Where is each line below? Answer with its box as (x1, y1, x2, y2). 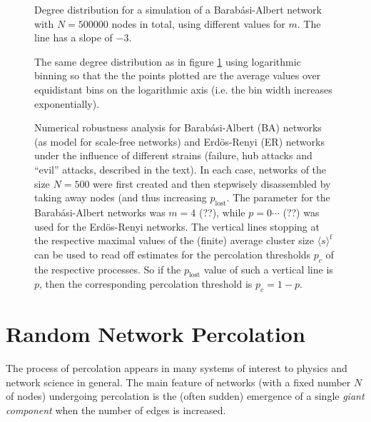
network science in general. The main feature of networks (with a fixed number (6, 374, 351, 389)
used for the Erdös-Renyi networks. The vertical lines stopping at (34, 218, 320, 233)
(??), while (198, 204, 245, 219)
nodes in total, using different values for (111, 16, 285, 31)
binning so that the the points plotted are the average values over (34, 68, 321, 83)
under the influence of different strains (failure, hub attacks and (34, 148, 312, 163)
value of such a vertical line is (203, 261, 333, 276)
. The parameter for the (226, 190, 330, 205)
